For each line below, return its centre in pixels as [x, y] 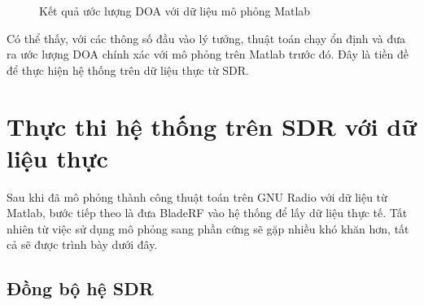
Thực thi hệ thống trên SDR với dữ [212, 126]
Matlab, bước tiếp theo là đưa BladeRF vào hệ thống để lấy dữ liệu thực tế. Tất [207, 213]
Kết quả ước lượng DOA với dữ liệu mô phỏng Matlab [175, 11]
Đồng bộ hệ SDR [80, 288]
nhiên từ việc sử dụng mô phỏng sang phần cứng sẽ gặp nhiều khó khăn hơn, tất [208, 228]
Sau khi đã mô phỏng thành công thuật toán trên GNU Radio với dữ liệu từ [197, 196]
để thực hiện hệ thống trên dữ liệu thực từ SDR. [128, 70]
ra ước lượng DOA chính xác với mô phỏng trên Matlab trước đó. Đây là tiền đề [208, 54]
